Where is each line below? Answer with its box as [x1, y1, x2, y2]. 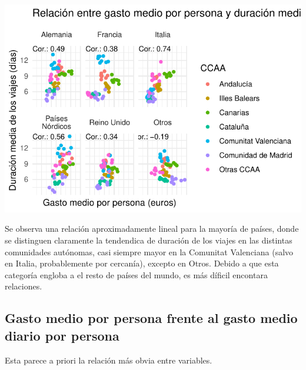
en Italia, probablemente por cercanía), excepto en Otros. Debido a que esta [5, 257, 279, 269]
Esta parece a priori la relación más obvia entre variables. [5, 354, 212, 366]
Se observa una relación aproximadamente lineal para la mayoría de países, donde [5, 222, 299, 235]
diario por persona [5, 326, 119, 344]
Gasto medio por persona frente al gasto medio [5, 309, 298, 327]
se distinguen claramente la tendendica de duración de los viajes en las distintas [5, 234, 292, 246]
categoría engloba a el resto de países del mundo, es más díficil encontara [5, 268, 268, 281]
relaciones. [5, 280, 42, 292]
